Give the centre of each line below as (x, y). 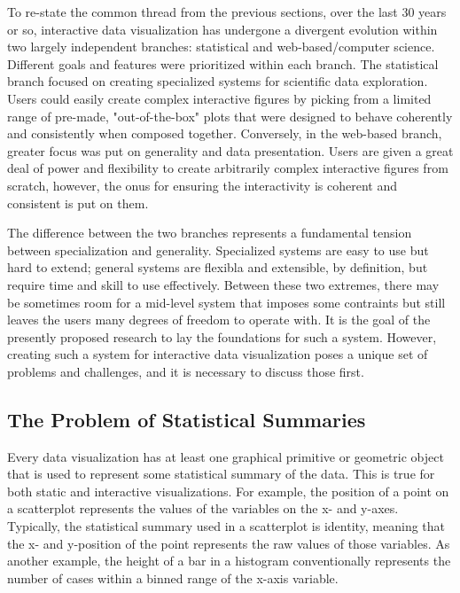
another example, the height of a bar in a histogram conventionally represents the (229, 561)
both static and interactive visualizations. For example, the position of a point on (228, 491)
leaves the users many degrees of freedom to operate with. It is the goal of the (219, 320)
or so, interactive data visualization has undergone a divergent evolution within (222, 29)
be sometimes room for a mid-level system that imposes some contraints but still (226, 302)
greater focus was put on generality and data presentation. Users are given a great (230, 150)
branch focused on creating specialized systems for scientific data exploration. (218, 81)
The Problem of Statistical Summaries (187, 419)
